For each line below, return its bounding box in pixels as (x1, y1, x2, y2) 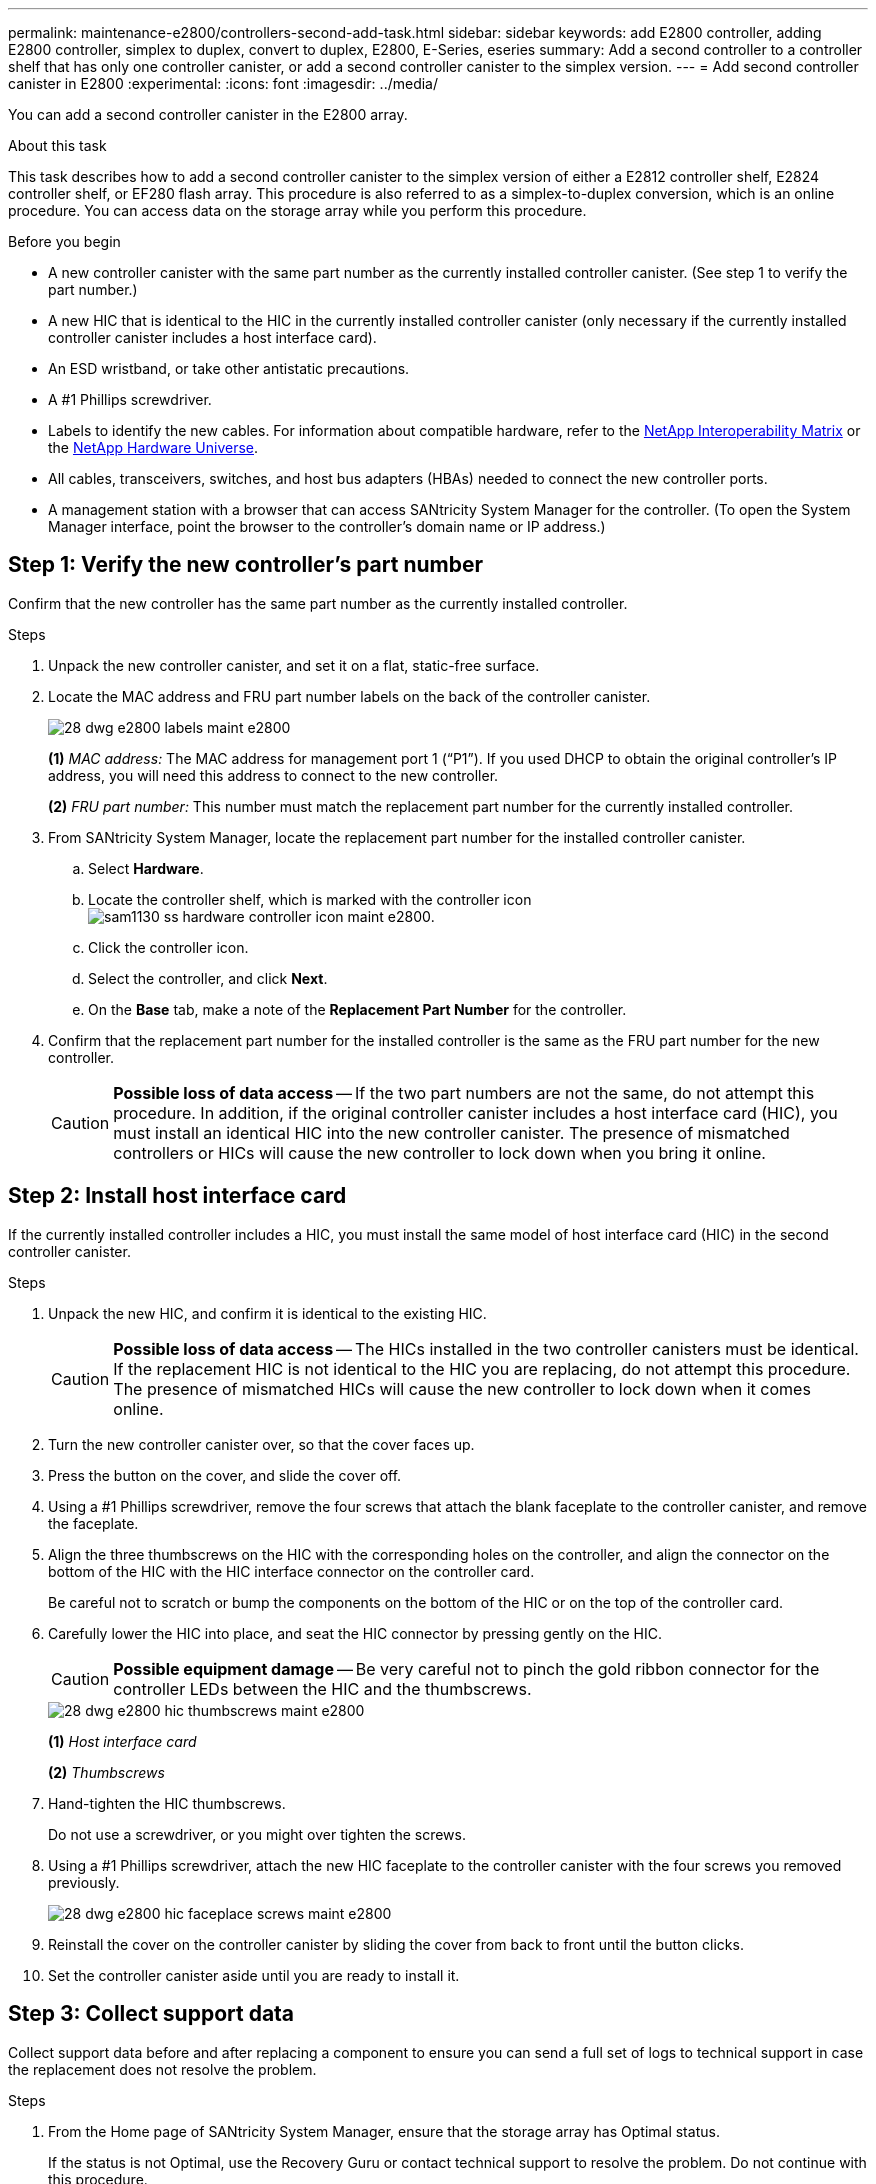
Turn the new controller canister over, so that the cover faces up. (48, 1435, 475, 1453)
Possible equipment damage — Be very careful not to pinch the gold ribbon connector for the (113, 1658, 820, 1679)
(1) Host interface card (48, 1732, 197, 1750)
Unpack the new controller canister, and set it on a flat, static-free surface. (48, 656, 540, 674)
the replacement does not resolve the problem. (8, 2060, 317, 2078)
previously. (48, 1873, 120, 1891)
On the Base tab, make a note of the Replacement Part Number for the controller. (88, 1000, 627, 1018)
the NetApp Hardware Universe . (48, 439, 259, 456)
